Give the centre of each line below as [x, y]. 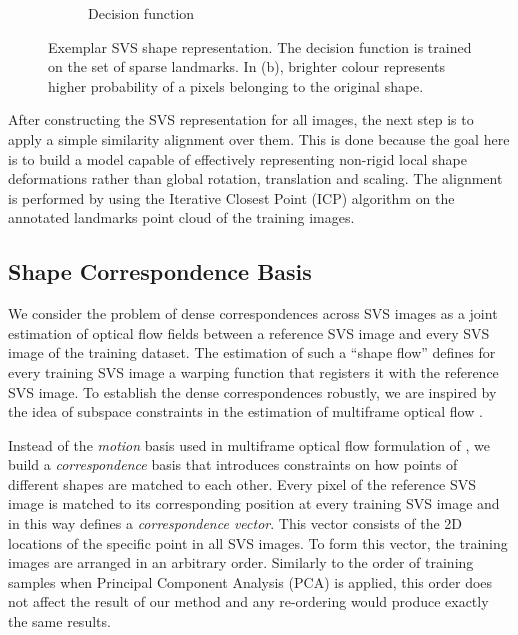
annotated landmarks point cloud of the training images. [181, 217]
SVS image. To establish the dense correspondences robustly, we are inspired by [252, 391]
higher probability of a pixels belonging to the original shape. [236, 85]
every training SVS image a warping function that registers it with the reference [253, 371]
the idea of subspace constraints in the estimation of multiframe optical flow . [245, 411]
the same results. [59, 621]
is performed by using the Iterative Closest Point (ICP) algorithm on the [231, 197]
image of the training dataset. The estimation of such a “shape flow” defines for [252, 352]
